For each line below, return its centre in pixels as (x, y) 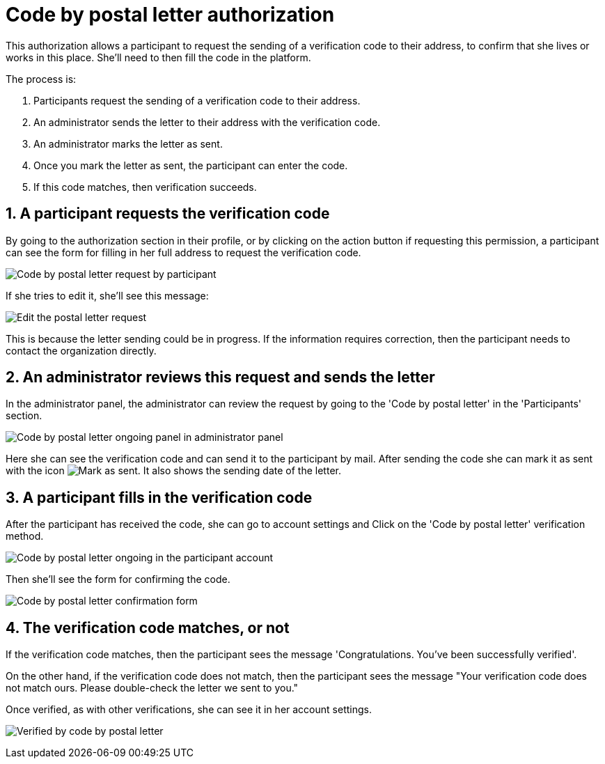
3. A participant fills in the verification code (159, 497)
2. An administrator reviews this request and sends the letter (220, 377)
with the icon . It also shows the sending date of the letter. (173, 471)
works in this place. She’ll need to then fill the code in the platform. (158, 57)
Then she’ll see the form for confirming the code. (118, 579)
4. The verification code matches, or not (148, 627)
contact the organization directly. (81, 350)
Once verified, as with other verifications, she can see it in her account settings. (189, 710)
